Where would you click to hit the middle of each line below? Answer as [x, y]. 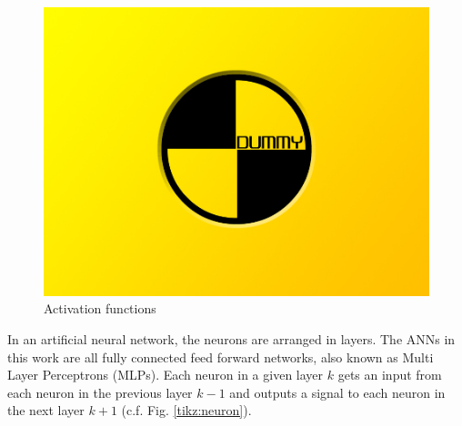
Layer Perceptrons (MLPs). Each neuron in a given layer [166, 375]
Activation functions [100, 308]
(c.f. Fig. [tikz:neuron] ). [186, 410]
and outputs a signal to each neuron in [337, 392]
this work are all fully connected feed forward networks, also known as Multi [221, 357]
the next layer [46, 410]
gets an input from [390, 375]
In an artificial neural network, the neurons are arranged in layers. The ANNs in [231, 339]
